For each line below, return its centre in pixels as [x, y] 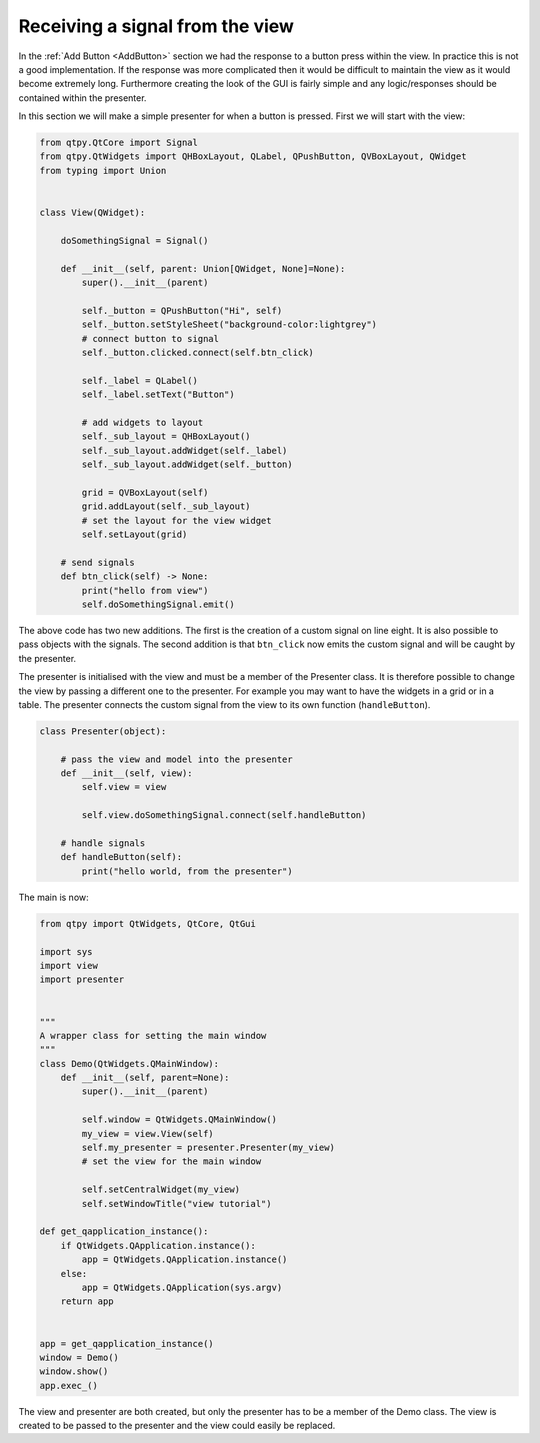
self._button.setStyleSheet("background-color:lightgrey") [229, 324]
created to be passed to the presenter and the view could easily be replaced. [177, 1426]
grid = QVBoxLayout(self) [145, 492]
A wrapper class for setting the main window [153, 1035]
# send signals [97, 562]
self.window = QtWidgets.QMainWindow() [179, 1119]
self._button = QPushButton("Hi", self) [182, 310]
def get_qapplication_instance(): [124, 1231]
